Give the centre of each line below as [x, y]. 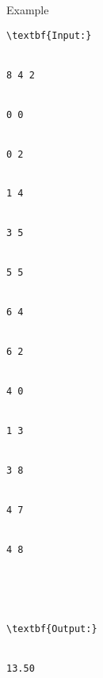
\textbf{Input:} [49, 35]
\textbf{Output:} [52, 629]
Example [28, 10]
